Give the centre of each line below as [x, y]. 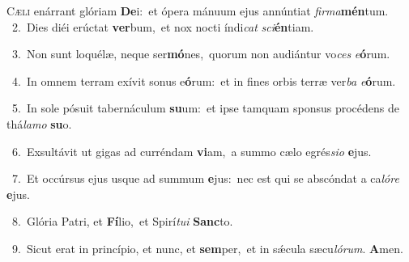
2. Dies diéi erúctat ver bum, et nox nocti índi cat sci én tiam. [163, 26]
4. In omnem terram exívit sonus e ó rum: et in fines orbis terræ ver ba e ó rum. [204, 80]
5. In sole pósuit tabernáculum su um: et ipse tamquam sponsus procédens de [205, 108]
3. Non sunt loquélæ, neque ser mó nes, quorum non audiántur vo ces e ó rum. [201, 54]
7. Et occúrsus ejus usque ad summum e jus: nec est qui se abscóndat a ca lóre [205, 178]
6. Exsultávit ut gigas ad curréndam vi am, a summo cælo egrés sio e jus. [192, 151]
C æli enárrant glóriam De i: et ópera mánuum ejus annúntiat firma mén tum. [198, 11]
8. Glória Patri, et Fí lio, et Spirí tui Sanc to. [122, 221]
